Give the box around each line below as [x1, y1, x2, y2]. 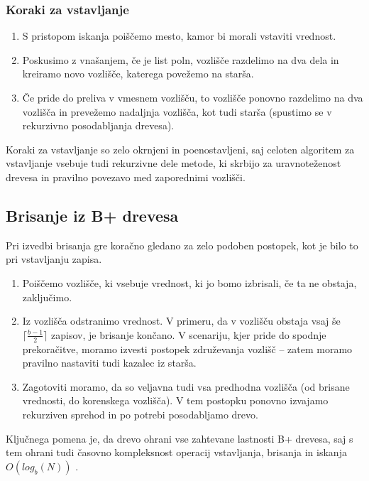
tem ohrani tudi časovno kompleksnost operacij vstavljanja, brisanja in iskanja [6, 445, 347, 460]
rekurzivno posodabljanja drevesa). [22, 118, 175, 133]
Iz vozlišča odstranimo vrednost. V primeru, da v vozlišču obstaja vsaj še [22, 313, 341, 328]
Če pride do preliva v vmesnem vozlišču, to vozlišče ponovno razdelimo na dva [22, 90, 363, 104]
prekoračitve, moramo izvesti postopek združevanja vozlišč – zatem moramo [22, 341, 353, 356]
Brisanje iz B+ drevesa [6, 204, 179, 226]
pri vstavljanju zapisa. [6, 252, 102, 266]
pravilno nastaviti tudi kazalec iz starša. [22, 355, 197, 370]
